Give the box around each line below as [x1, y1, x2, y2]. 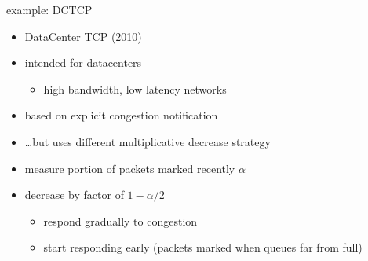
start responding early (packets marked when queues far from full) [43, 239, 363, 255]
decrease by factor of [24, 186, 124, 203]
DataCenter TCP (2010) [24, 28, 142, 44]
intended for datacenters [24, 54, 142, 71]
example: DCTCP [6, 2, 93, 17]
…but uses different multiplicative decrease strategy [24, 133, 271, 149]
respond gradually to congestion [43, 212, 198, 229]
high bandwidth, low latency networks [43, 80, 227, 97]
